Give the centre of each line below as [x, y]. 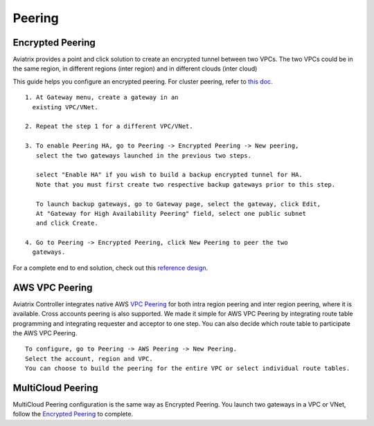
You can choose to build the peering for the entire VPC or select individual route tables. [188, 369]
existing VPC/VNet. [65, 107]
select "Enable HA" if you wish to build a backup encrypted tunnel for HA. [169, 175]
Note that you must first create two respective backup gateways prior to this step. [186, 184]
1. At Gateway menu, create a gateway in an [102, 98]
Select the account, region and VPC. [89, 359]
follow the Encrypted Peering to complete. [73, 414]
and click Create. [67, 223]
